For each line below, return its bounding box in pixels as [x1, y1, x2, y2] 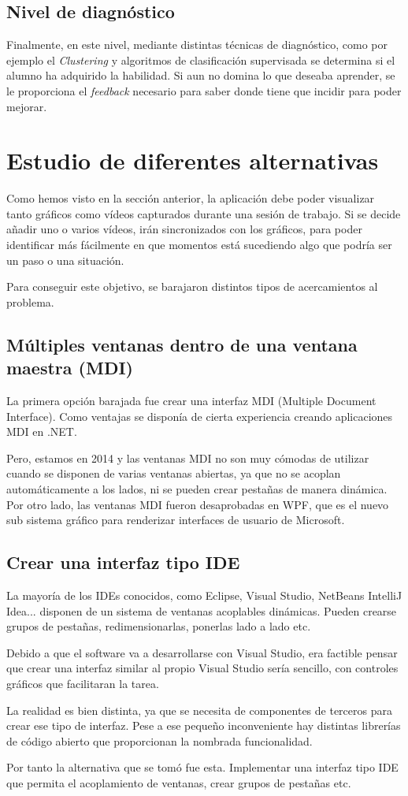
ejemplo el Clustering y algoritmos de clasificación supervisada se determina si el [6, 51, 395, 68]
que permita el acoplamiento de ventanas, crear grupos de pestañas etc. [6, 774, 351, 790]
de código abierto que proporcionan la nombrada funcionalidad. [6, 732, 313, 749]
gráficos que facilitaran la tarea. [6, 675, 159, 691]
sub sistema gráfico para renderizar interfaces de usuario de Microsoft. [6, 511, 345, 528]
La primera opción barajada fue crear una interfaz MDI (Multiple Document [6, 392, 376, 409]
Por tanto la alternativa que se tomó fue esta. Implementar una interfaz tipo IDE [6, 759, 399, 776]
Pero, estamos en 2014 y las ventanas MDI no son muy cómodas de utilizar [6, 449, 369, 466]
